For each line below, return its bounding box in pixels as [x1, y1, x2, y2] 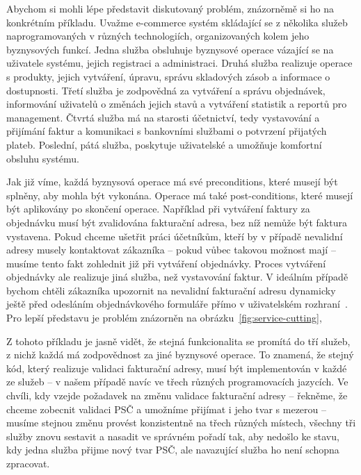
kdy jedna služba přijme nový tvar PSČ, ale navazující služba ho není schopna [6, 442, 339, 457]
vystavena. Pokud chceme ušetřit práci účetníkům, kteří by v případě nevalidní [6, 228, 343, 243]
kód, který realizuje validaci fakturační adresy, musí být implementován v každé [6, 360, 347, 375]
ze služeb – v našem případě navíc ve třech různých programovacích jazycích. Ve [6, 374, 348, 389]
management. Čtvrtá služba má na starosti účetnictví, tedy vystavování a [6, 110, 320, 124]
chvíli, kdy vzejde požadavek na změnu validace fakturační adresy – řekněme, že [6, 388, 348, 403]
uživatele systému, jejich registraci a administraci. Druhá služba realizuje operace [6, 56, 353, 70]
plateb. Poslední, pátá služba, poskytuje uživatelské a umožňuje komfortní [6, 137, 322, 151]
